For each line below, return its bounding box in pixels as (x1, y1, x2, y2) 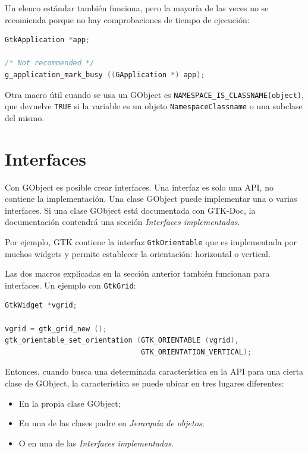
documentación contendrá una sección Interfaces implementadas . (5, 216, 240, 228)
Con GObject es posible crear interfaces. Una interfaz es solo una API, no (5, 180, 274, 193)
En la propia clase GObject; (18, 397, 121, 409)
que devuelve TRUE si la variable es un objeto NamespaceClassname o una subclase (5, 100, 303, 112)
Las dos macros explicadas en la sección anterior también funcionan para (5, 267, 270, 280)
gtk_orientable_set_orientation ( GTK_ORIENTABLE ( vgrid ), (5, 336, 239, 345)
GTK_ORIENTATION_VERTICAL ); (141, 347, 252, 356)
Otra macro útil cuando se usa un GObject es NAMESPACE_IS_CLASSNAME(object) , (5, 88, 304, 100)
